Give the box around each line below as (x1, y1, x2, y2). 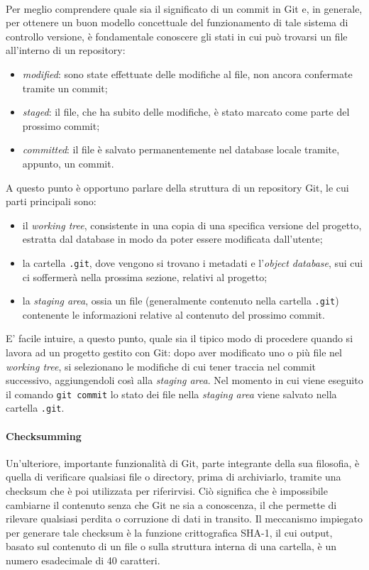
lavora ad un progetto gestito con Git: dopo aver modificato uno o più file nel (6, 345, 342, 359)
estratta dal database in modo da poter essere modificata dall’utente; (22, 231, 323, 246)
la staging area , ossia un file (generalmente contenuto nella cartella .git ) (22, 293, 339, 308)
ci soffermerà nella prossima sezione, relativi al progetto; (22, 269, 268, 284)
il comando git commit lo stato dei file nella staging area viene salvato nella (6, 386, 337, 401)
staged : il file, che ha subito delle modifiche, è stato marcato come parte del (22, 104, 350, 119)
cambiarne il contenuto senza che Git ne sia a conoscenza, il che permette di (6, 497, 337, 512)
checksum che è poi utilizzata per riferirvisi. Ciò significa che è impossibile (6, 483, 328, 498)
